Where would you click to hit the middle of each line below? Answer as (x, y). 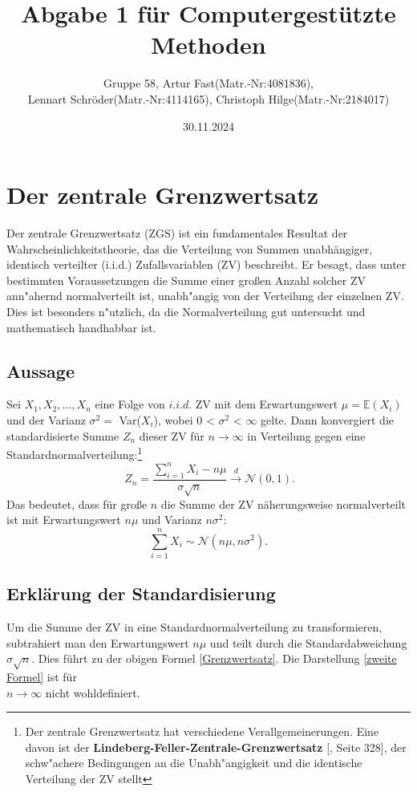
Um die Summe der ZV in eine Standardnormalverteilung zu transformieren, (194, 627)
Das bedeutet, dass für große (77, 504)
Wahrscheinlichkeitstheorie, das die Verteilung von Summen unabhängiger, (190, 248)
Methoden (208, 45)
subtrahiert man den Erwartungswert (98, 642)
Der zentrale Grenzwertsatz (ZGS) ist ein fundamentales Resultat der (177, 233)
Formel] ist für (42, 676)
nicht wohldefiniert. (93, 692)
